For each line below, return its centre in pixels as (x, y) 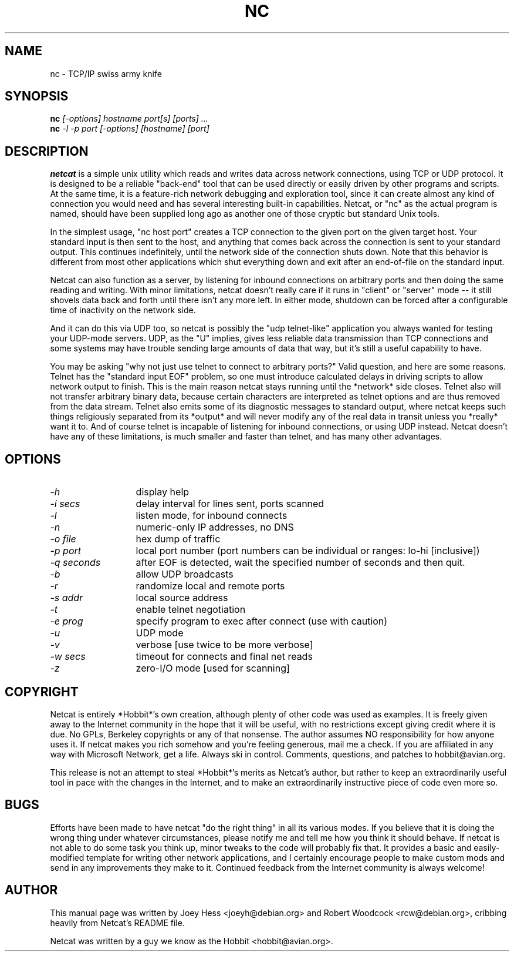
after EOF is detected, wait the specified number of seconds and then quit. (300, 563)
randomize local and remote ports (210, 586)
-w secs (68, 657)
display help (163, 492)
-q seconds (75, 563)
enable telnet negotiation (191, 610)
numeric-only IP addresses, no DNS (215, 527)
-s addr (67, 598)
